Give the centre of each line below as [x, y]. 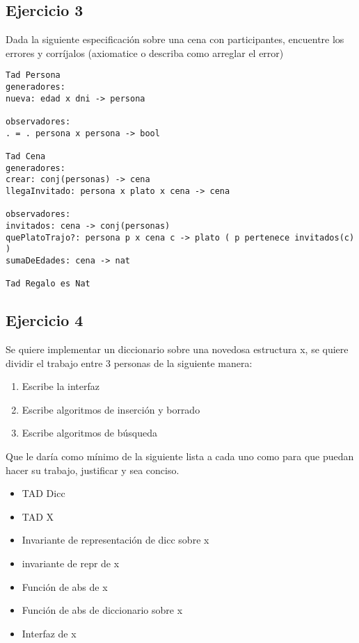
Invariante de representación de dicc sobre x [115, 540]
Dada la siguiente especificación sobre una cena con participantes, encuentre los [175, 39]
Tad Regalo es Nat [48, 284]
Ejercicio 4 [45, 320]
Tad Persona [33, 75]
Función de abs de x [65, 586]
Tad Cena [26, 156]
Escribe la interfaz [61, 386]
